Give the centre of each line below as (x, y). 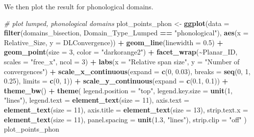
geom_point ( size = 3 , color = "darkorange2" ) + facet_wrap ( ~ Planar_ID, (121, 52)
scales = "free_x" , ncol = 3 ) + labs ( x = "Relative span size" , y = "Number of (122, 61)
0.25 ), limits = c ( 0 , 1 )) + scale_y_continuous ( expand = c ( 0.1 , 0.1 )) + (116, 81)
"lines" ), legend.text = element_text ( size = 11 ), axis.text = (97, 100)
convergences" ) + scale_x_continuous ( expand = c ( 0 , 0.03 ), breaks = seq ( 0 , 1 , (127, 71)
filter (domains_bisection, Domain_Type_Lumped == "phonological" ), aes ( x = (126, 33)
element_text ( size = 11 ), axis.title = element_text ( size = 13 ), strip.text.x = (126, 109)
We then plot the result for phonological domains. (79, 6)
